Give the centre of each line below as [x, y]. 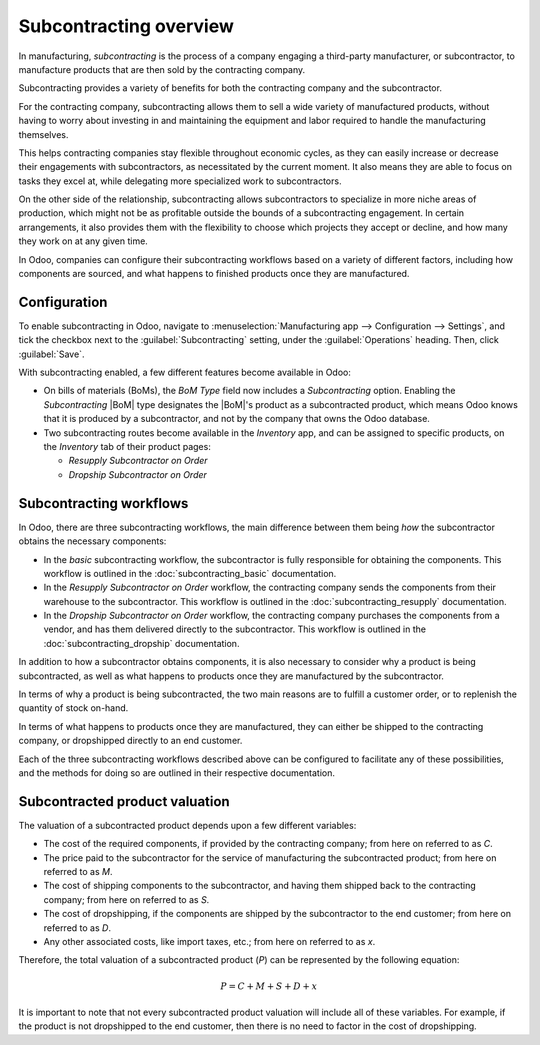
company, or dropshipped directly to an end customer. [130, 741]
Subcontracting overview [126, 26]
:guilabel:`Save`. [51, 354]
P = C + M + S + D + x [269, 986]
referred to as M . [78, 872]
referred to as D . [77, 927]
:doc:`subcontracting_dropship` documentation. [141, 643]
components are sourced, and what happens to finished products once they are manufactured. [214, 274]
